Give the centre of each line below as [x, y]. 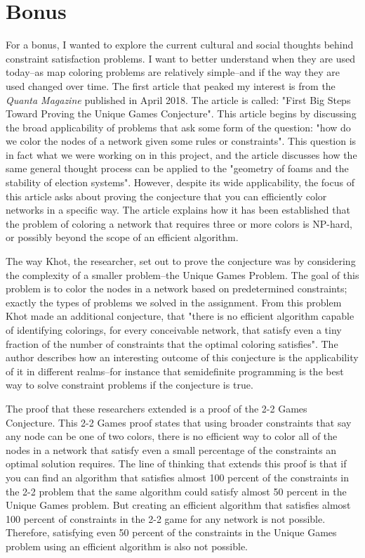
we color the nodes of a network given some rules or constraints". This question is [181, 141]
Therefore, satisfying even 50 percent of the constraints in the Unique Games [171, 532]
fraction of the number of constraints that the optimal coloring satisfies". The [172, 343]
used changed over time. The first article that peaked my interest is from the [171, 85]
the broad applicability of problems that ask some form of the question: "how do [178, 127]
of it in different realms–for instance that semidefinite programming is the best [175, 371]
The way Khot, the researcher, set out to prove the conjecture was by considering [181, 261]
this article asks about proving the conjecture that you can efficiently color [166, 196]
